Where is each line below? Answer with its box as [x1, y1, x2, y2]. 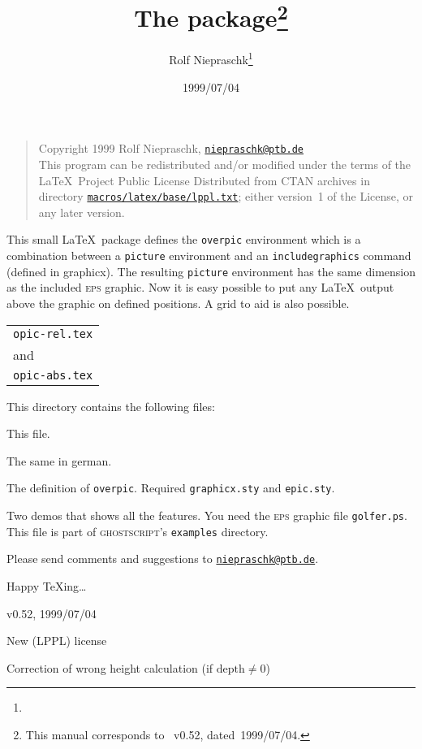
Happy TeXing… [6, 577, 87, 594]
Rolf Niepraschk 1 [169, 49, 253, 68]
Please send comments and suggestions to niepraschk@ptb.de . [6, 550, 319, 567]
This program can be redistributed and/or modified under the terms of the [38, 155, 411, 172]
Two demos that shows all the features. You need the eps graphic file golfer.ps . [6, 506, 407, 523]
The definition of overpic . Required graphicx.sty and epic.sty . [6, 479, 335, 496]
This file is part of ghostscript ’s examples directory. [6, 522, 269, 539]
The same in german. [6, 452, 112, 469]
